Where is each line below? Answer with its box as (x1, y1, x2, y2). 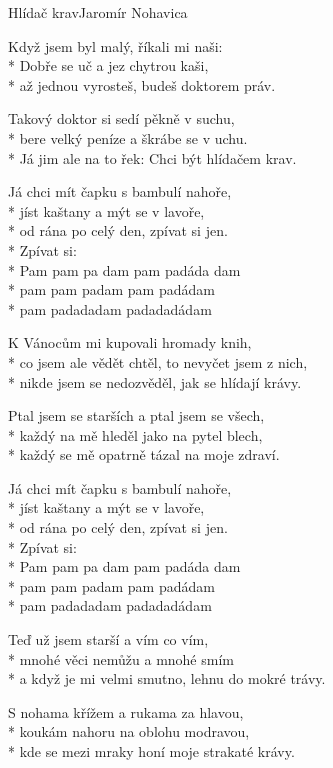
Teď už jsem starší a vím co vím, (8, 629, 209, 650)
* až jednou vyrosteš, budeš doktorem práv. (8, 74, 276, 95)
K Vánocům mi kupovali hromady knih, (8, 332, 252, 353)
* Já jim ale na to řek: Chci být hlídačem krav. (8, 147, 297, 168)
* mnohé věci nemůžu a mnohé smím (8, 648, 234, 669)
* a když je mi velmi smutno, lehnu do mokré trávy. (8, 668, 326, 689)
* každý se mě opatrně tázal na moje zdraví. (8, 444, 280, 465)
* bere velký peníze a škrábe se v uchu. (8, 127, 248, 148)
